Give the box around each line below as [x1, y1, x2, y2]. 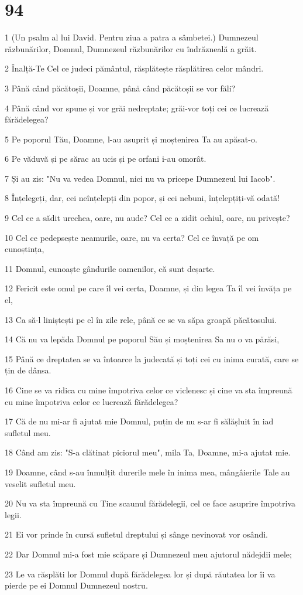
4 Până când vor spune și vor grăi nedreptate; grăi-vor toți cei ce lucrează [5, 101, 269, 114]
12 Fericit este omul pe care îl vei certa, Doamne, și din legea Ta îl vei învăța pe [5, 282, 292, 294]
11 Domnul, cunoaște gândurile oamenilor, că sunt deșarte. [5, 262, 215, 274]
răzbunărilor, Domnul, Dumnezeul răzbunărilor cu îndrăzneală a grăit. [5, 42, 257, 55]
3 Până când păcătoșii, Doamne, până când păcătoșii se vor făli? [5, 81, 236, 94]
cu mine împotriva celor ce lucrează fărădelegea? [5, 395, 178, 407]
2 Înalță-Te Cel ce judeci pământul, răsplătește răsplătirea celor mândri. [5, 62, 264, 74]
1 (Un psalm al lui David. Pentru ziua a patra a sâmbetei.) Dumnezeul [5, 31, 259, 43]
